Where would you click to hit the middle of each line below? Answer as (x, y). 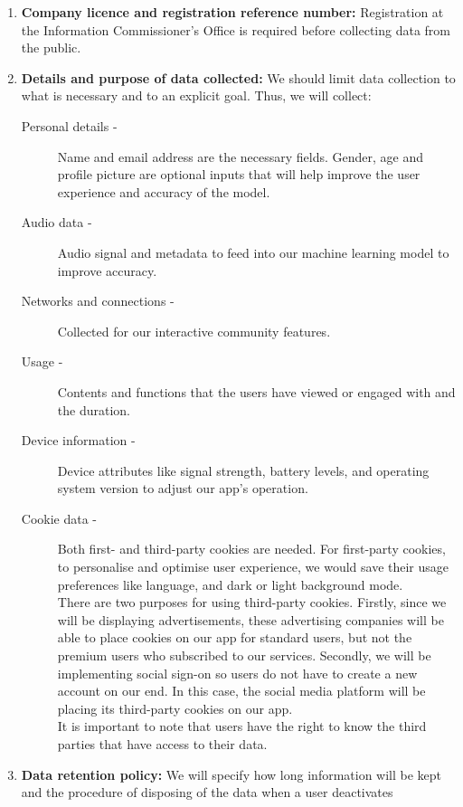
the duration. (94, 409)
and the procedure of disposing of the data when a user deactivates (207, 792)
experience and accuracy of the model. (164, 191)
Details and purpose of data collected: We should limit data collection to (238, 77)
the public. (51, 47)
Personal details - (69, 125)
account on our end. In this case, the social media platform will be (241, 691)
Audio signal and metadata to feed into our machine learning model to (253, 252)
